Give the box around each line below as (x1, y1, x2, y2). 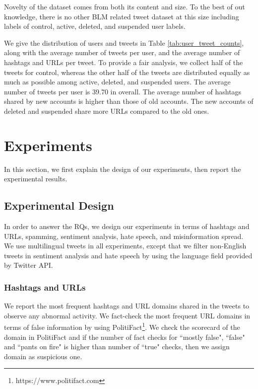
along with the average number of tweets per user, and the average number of (4, 47, 240, 58)
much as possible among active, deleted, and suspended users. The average (4, 77, 231, 87)
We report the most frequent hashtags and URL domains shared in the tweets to (4, 301, 250, 311)
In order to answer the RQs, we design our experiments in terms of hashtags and (4, 221, 250, 232)
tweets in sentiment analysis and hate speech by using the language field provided (4, 250, 253, 260)
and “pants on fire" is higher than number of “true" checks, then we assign (4, 341, 230, 352)
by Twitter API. (4, 260, 53, 270)
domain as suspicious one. (4, 351, 82, 361)
